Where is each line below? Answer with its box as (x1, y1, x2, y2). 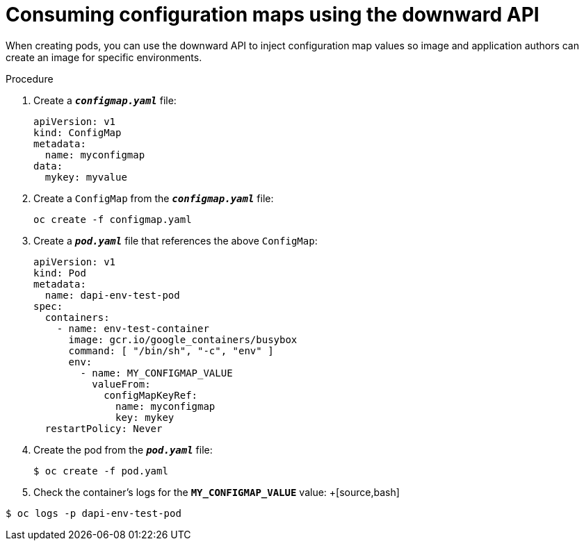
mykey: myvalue (44, 171, 127, 183)
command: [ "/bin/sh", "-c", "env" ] (68, 345, 274, 356)
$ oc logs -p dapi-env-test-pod (6, 507, 181, 519)
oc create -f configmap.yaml (33, 213, 192, 225)
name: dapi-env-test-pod (44, 289, 180, 301)
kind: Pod (33, 267, 86, 279)
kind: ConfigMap (33, 126, 122, 138)
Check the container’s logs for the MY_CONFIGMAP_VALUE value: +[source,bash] (33, 486, 400, 498)
